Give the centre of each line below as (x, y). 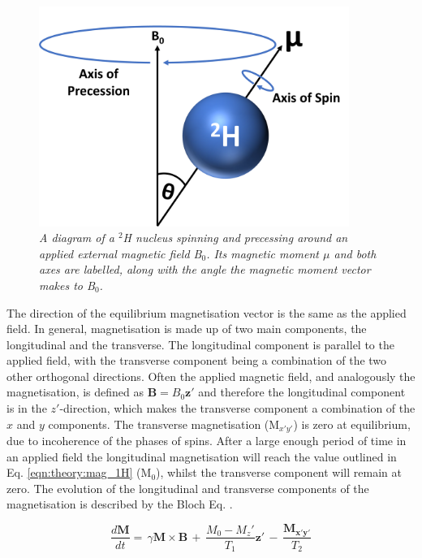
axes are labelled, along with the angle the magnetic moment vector (205, 269)
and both (355, 253)
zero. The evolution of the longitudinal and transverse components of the (188, 488)
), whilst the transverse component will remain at (279, 472)
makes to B (67, 285)
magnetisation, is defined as (75, 392)
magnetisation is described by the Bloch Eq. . (120, 504)
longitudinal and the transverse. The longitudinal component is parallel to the (200, 344)
